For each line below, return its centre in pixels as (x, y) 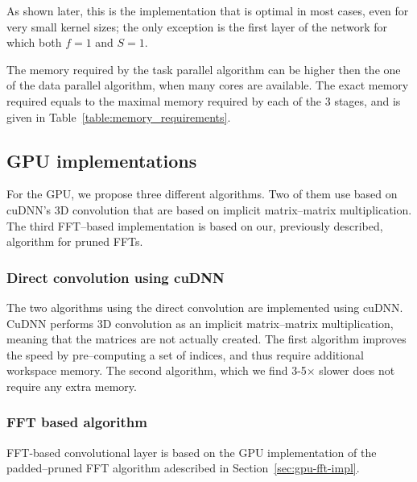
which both (34, 42)
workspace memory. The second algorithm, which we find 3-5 (157, 370)
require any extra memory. (72, 386)
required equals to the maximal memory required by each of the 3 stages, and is (204, 100)
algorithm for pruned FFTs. (75, 241)
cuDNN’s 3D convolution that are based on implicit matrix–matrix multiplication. (209, 209)
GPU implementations (102, 160)
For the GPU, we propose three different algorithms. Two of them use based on (202, 194)
